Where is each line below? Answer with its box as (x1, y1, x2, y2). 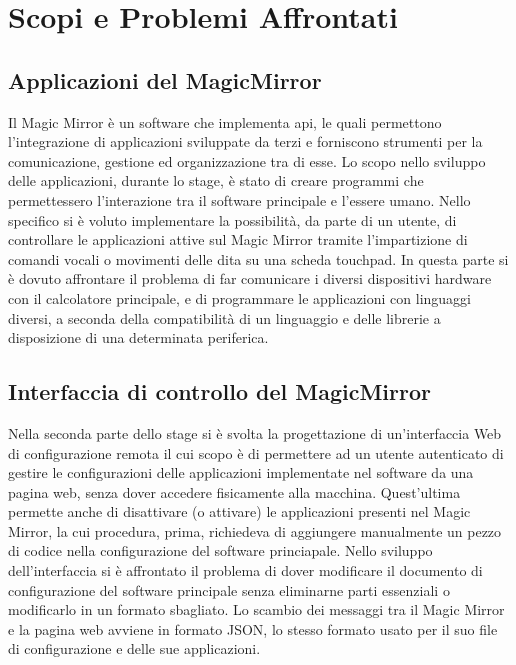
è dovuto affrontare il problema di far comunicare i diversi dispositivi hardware (8, 268, 492, 289)
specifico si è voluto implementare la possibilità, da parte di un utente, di (8, 209, 457, 230)
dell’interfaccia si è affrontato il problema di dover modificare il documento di (8, 560, 483, 581)
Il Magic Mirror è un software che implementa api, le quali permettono (8, 111, 442, 132)
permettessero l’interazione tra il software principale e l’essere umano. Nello (8, 189, 471, 210)
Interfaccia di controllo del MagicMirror (8, 376, 431, 407)
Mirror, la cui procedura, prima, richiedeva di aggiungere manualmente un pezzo (8, 520, 502, 541)
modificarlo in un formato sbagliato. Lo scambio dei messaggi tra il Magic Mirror (8, 599, 505, 620)
